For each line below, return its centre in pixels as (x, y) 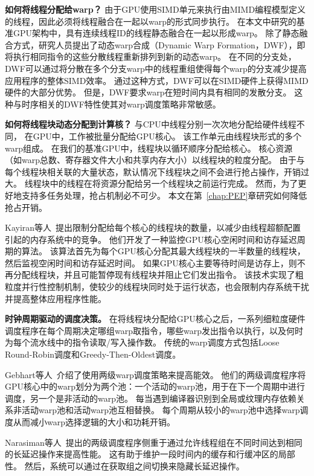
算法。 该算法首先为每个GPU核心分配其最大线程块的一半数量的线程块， (163, 251)
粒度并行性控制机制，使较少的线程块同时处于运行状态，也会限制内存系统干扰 (157, 287)
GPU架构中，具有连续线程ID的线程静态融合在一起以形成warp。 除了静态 (156, 33)
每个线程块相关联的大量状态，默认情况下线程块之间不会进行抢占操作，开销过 (157, 171)
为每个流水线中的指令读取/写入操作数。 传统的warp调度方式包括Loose (142, 342)
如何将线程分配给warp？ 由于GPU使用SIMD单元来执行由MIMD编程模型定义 (155, 9)
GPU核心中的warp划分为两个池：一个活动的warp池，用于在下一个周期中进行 (155, 386)
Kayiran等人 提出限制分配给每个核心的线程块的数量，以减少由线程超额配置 (153, 227)
